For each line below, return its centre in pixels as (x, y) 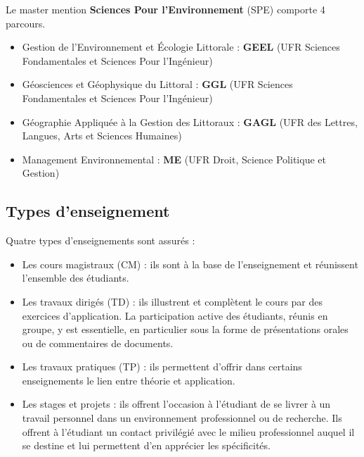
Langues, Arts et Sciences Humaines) (102, 136)
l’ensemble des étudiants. (76, 278)
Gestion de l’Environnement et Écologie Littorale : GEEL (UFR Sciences (181, 47)
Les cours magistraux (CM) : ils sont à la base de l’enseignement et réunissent (190, 264)
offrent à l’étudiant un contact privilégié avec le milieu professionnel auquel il (188, 431)
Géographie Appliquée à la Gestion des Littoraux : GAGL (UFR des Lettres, (190, 121)
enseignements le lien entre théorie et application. (129, 380)
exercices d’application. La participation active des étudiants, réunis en (175, 315)
